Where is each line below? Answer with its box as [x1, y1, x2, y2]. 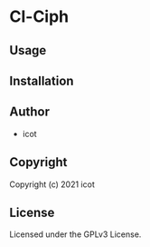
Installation [9, 73, 74, 88]
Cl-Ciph [9, 6, 70, 27]
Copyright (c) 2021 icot [9, 179, 95, 190]
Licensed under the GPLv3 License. [9, 229, 142, 240]
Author [9, 104, 50, 120]
